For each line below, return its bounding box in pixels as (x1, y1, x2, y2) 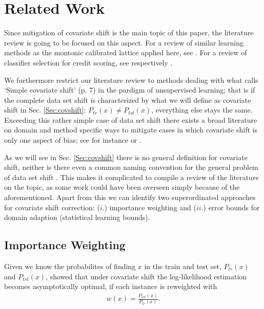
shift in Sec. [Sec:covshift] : (4, 104, 86, 115)
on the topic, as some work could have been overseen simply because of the (4, 182, 240, 192)
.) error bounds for (201, 202, 260, 212)
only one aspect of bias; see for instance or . (4, 135, 141, 145)
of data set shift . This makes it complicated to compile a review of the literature (4, 171, 259, 182)
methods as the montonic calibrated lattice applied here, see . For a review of (4, 47, 247, 58)
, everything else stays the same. (151, 104, 253, 115)
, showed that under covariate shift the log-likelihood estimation (46, 271, 247, 281)
